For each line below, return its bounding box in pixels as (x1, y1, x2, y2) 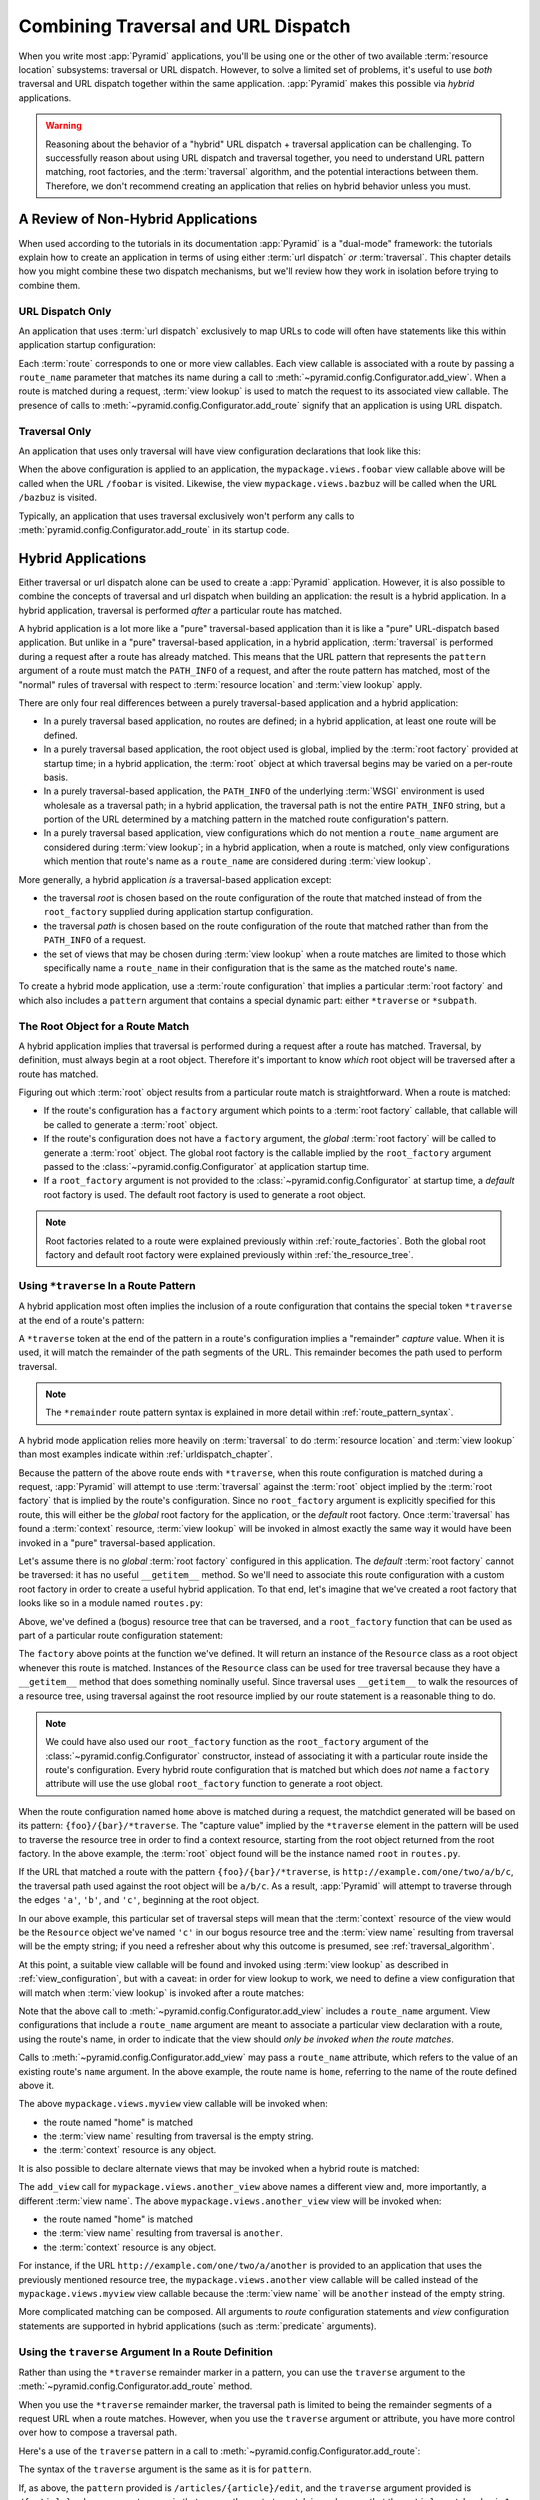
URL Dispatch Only (18, 304, 112, 318)
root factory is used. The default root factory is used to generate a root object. (43, 1188, 367, 1200)
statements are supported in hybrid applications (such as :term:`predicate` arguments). (18, 2320, 377, 2332)
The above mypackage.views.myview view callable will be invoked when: (18, 2098, 329, 2110)
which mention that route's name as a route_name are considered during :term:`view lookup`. (43, 855, 432, 867)
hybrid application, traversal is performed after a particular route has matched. (18, 604, 342, 616)
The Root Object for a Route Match (18, 1019, 190, 1033)
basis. (43, 771, 69, 783)
